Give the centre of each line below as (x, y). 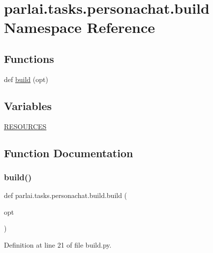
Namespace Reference (79, 27)
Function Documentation (69, 153)
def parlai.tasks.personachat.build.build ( (66, 195)
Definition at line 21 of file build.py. (58, 244)
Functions (29, 58)
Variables (28, 105)
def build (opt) (26, 79)
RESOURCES (25, 126)
